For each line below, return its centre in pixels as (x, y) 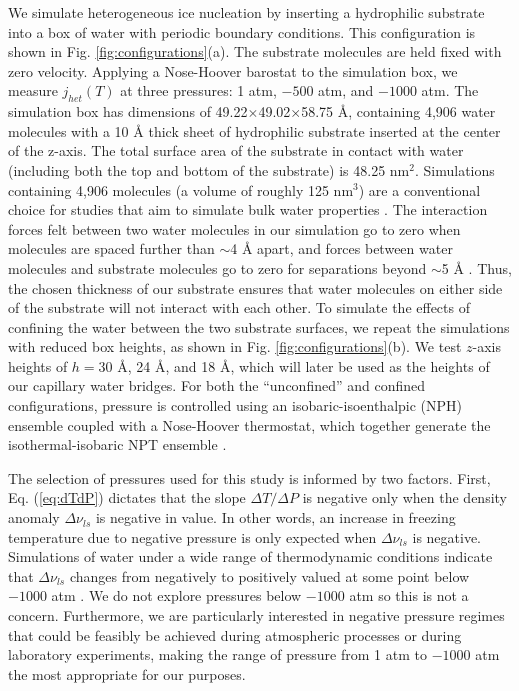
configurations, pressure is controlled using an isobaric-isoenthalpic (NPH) (235, 405)
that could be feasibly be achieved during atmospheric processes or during (235, 634)
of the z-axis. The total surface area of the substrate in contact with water (236, 150)
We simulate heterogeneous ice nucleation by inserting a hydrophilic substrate (246, 12)
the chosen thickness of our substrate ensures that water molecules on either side (255, 287)
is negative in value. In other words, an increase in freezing (275, 517)
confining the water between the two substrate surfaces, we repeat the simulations (259, 326)
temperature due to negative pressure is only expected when (192, 536)
